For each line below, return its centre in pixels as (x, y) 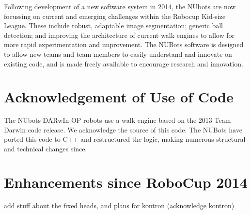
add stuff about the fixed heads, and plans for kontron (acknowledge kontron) (119, 205)
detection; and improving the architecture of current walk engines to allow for (119, 35)
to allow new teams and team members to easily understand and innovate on (118, 54)
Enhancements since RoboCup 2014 (126, 182)
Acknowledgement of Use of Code (119, 97)
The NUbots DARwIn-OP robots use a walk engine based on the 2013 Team (118, 120)
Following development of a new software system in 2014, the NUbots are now (120, 6)
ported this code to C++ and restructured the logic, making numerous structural (125, 139)
